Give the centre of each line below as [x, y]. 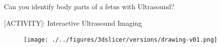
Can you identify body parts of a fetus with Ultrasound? [89, 6]
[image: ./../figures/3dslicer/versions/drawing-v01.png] [121, 40]
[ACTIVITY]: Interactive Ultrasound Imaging [73, 23]
